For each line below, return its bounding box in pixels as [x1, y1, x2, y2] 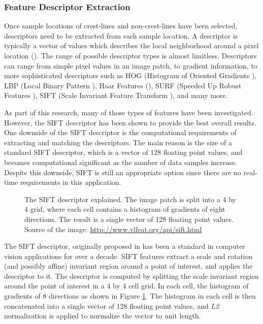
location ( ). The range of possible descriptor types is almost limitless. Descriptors [4, 50, 257, 60]
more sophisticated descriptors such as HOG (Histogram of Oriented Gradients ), [4, 70, 257, 81]
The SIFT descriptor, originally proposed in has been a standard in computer [4, 241, 245, 251]
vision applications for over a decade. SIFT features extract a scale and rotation [4, 250, 253, 261]
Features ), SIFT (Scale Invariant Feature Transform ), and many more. [4, 90, 228, 101]
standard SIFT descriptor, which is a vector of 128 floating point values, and [4, 147, 243, 157]
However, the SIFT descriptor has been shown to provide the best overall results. [4, 117, 256, 127]
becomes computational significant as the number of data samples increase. [4, 156, 238, 167]
